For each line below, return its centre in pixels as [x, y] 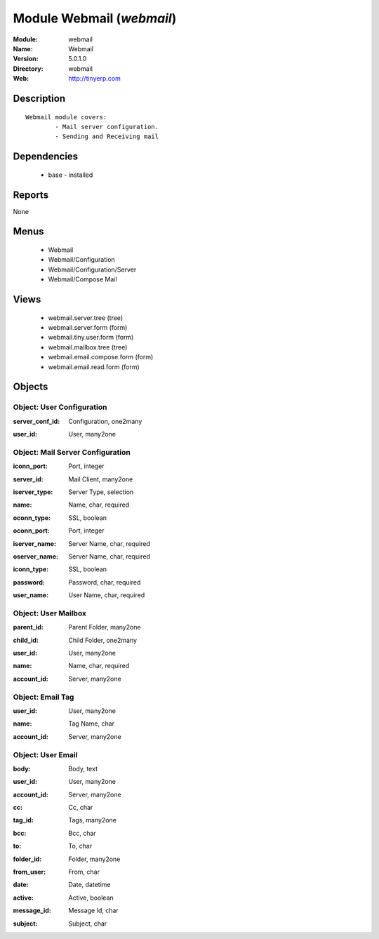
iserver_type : [33, 492]
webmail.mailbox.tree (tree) [88, 347]
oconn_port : [32, 531]
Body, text [83, 768]
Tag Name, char [92, 724]
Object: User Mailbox [50, 613]
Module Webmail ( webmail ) [95, 18]
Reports [31, 195]
